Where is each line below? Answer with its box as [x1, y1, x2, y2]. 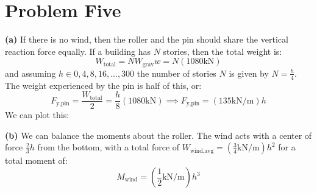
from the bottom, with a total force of [37, 141, 180, 153]
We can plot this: [5, 108, 69, 121]
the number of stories [137, 66, 216, 79]
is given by [229, 66, 269, 79]
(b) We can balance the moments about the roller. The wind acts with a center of [5, 128, 312, 141]
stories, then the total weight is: [163, 44, 282, 57]
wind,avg [190, 147, 214, 154]
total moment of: [5, 154, 68, 167]
